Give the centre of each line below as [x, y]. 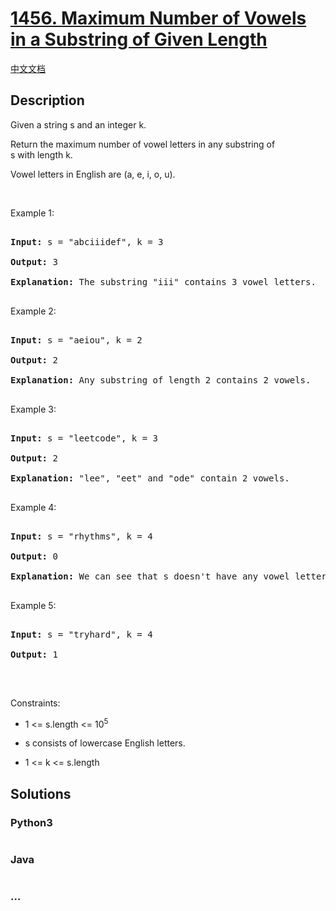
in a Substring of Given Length [139, 39]
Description [47, 100]
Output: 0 [34, 556]
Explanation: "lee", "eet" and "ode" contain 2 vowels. [150, 478]
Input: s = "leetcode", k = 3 [84, 438]
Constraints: [35, 703]
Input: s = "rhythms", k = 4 [81, 536]
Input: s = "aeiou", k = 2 [76, 340]
